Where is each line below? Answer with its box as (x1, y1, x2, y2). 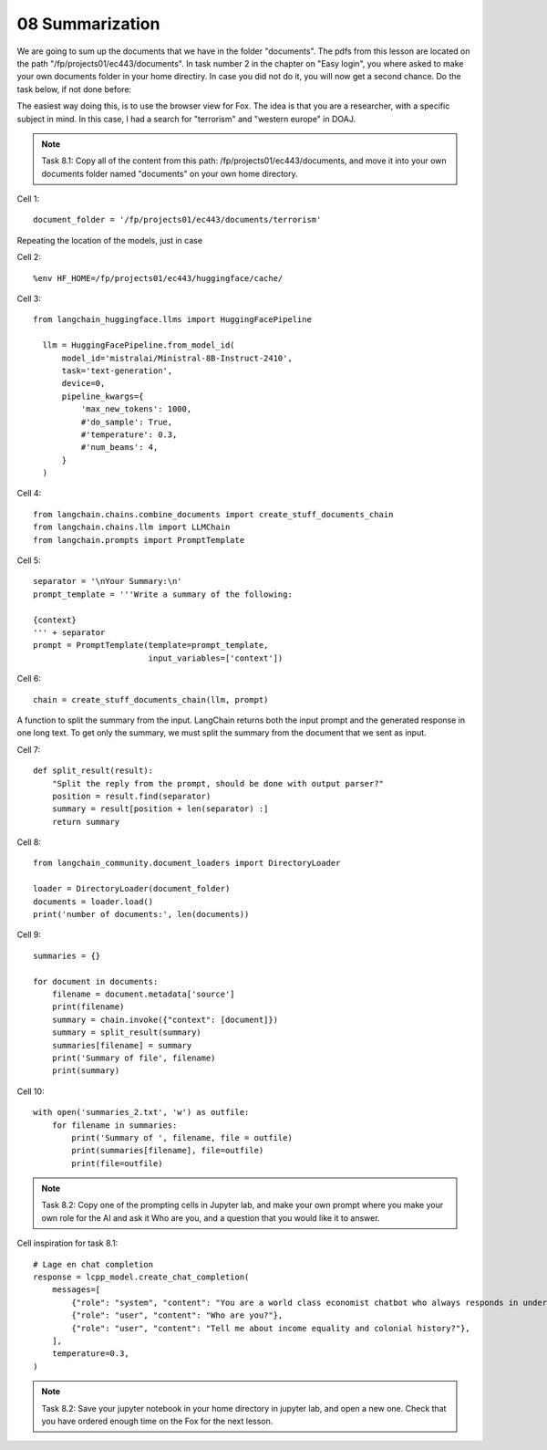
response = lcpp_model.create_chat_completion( (33, 1272, 250, 1282)
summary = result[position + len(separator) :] (51, 804, 269, 814)
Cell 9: (16, 929, 41, 940)
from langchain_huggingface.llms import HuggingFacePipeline (33, 315, 312, 325)
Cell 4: (16, 488, 42, 499)
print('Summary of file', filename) (51, 1052, 216, 1063)
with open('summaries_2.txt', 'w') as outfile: (33, 1107, 250, 1118)
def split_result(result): (33, 766, 154, 776)
